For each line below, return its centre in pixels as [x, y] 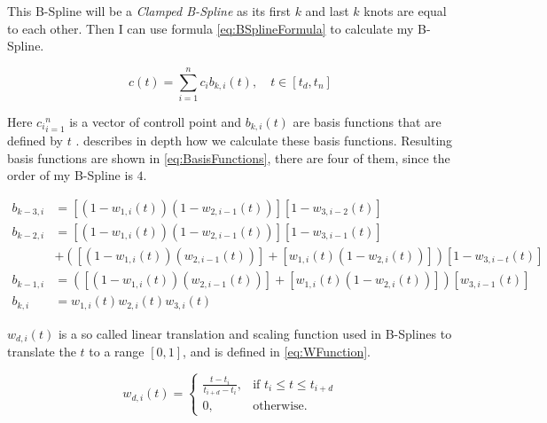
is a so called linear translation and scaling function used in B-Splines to [255, 333]
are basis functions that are [367, 121]
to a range [117, 351]
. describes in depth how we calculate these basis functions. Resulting [264, 141]
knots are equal [405, 11]
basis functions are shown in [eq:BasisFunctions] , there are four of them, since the [229, 157]
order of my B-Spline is [70, 175]
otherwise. [280, 407]
